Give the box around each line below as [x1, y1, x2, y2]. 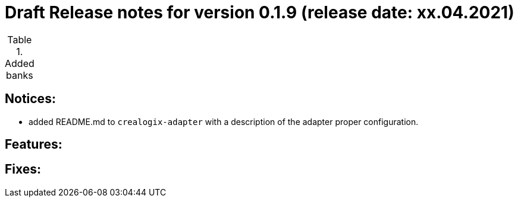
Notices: [5, 91, 56, 107]
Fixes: [5, 162, 42, 177]
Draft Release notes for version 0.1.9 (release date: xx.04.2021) [5, 2, 514, 23]
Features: [5, 137, 62, 152]
